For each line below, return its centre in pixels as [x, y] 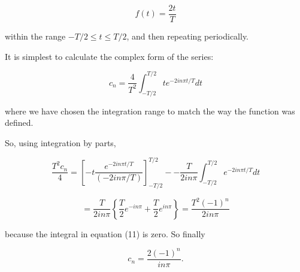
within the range [35, 36]
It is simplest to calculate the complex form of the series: [109, 56]
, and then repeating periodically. [188, 36]
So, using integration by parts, [60, 142]
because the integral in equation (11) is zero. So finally [105, 233]
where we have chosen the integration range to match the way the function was [150, 111]
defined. [19, 123]
